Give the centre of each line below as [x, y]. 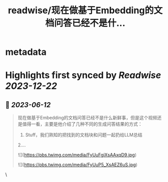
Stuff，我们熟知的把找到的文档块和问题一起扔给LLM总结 [84, 135]
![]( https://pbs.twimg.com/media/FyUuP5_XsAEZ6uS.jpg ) [78, 165]
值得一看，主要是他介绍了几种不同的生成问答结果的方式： [82, 124]
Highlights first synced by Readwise [83, 75]
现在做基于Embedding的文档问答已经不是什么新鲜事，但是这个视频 [87, 118]
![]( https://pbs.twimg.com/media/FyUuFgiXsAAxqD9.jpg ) [77, 155]
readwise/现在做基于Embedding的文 [85, 10]
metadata [26, 52]
